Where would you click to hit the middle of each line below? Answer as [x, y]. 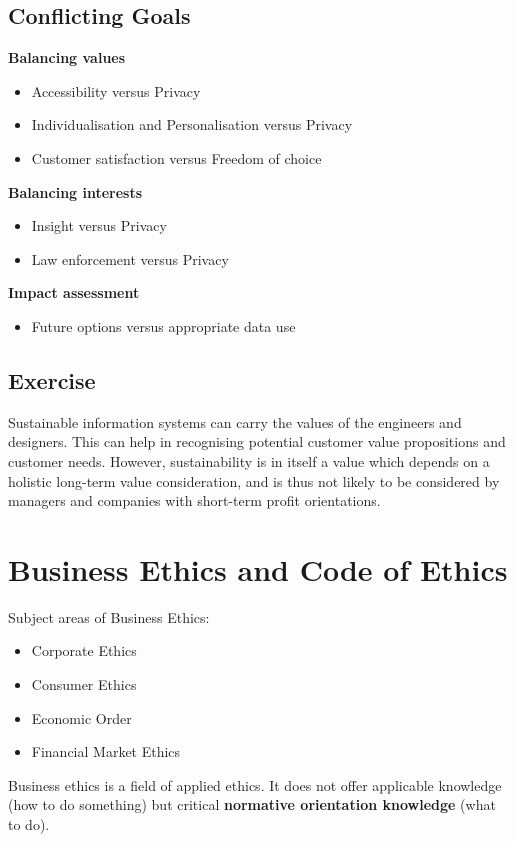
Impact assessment [74, 292]
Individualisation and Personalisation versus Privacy [192, 124]
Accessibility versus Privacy [116, 90]
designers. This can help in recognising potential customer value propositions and [257, 441]
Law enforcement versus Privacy [130, 258]
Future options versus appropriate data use [163, 325]
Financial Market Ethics [106, 751]
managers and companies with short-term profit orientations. [194, 500]
